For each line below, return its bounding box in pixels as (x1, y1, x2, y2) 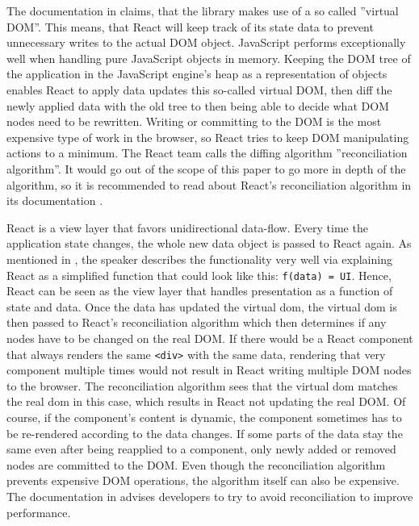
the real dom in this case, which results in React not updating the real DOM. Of (6, 393, 406, 410)
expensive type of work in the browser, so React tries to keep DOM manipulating (6, 128, 409, 145)
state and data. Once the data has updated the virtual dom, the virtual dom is (6, 298, 397, 315)
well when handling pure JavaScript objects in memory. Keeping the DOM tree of (6, 49, 411, 66)
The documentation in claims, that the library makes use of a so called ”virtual (6, 2, 399, 19)
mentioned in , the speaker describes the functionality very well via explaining (6, 250, 392, 267)
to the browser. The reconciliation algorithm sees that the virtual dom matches (6, 377, 398, 394)
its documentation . (6, 192, 103, 209)
